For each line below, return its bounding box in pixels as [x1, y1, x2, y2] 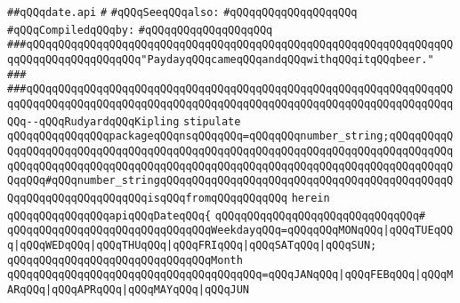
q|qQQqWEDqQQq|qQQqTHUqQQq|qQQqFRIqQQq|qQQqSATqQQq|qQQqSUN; [7, 238, 377, 251]
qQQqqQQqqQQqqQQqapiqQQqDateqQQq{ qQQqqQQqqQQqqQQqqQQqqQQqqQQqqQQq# [7, 209, 426, 222]
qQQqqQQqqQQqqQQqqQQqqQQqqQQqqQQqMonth [7, 253, 243, 267]
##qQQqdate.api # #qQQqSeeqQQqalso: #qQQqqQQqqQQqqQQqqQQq [7, 6, 358, 19]
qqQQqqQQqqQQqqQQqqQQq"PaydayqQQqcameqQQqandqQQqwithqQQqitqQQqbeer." [7, 52, 434, 66]
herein [291, 191, 330, 204]
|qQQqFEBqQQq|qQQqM [338, 268, 454, 282]
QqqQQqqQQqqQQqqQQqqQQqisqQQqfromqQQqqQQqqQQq [7, 191, 287, 204]
